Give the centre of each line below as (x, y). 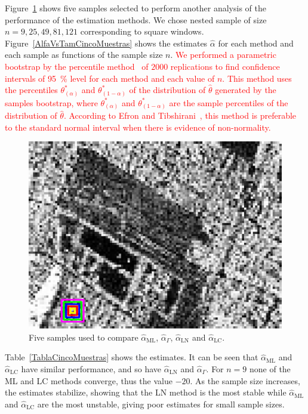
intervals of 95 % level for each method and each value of (110, 78)
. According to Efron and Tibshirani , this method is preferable (180, 115)
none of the (270, 369)
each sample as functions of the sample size (84, 55)
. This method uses (257, 78)
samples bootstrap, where (51, 102)
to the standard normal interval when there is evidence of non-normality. (138, 127)
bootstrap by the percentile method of (77, 66)
